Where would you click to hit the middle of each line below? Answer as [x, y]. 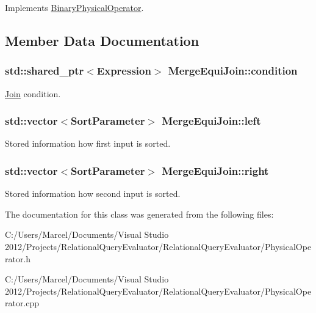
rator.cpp [22, 303]
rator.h [18, 258]
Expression [124, 71]
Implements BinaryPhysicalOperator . [74, 7]
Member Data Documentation [102, 40]
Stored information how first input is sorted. [88, 143]
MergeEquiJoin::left [211, 121]
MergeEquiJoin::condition [233, 71]
